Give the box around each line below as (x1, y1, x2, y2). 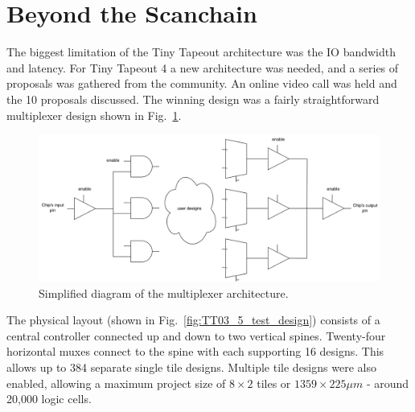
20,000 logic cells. (6, 390, 92, 407)
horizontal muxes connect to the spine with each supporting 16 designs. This (6, 343, 384, 360)
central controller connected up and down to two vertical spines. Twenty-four (6, 327, 386, 344)
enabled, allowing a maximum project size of (6, 374, 226, 391)
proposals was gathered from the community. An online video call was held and (6, 75, 397, 92)
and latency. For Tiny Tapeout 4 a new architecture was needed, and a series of (6, 59, 399, 76)
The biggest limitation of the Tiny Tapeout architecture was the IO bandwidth (6, 43, 397, 60)
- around (366, 374, 409, 391)
